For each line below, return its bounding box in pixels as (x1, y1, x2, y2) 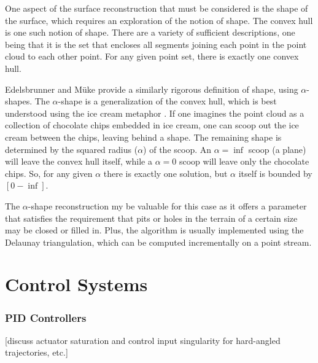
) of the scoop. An (143, 142, 212, 155)
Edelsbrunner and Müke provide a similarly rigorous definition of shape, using (5, 82, 298, 95)
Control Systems (5, 271, 148, 297)
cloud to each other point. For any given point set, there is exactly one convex (5, 50, 299, 63)
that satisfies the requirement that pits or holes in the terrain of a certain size (5, 211, 298, 224)
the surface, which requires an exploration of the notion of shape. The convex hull (5, 14, 313, 26)
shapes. (5, 95, 33, 107)
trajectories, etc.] (5, 346, 68, 359)
